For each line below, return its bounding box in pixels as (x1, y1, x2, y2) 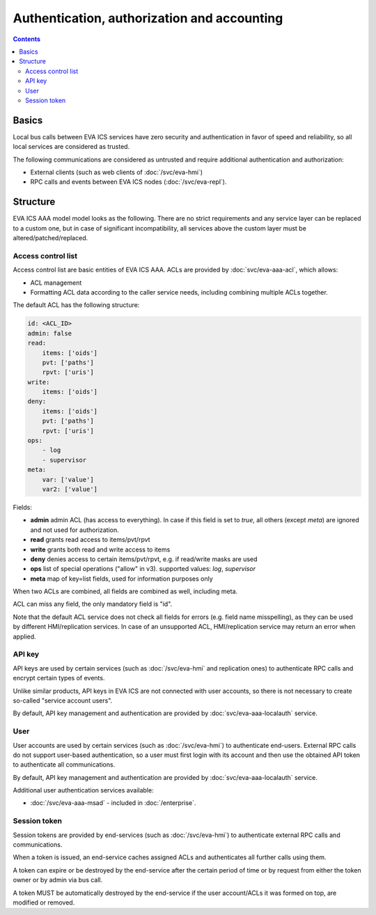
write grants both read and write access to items (30, 545, 171, 554)
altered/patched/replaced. (13, 234, 88, 242)
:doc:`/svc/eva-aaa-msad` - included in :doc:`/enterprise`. (30, 799, 196, 807)
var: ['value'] (42, 476, 94, 483)
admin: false (27, 329, 72, 337)
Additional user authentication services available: (13, 786, 154, 795)
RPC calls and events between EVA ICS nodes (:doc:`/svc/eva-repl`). (30, 178, 227, 186)
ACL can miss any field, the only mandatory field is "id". (13, 600, 173, 609)
